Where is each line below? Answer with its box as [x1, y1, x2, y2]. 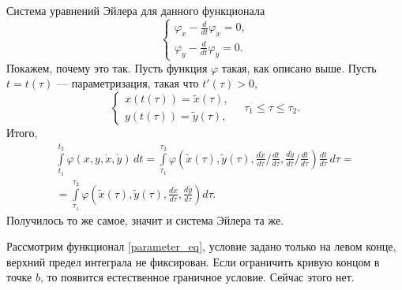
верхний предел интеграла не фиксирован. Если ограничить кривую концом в [6, 253, 380, 270]
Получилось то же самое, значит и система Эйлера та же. [6, 211, 284, 228]
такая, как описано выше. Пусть [221, 59, 377, 76]
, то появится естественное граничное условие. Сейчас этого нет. [39, 269, 355, 285]
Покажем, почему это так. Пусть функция [6, 59, 208, 76]
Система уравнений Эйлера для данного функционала [6, 2, 265, 18]
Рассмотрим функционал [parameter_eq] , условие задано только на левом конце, [6, 238, 396, 255]
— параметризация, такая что [57, 75, 199, 91]
